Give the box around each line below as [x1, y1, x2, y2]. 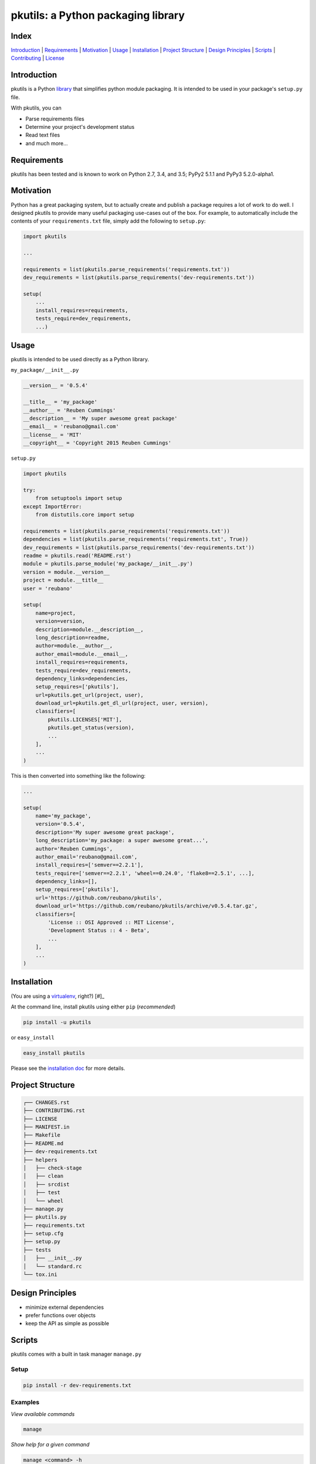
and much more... [25, 139, 68, 146]
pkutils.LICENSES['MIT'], [47, 716, 122, 723]
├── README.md [23, 1140, 64, 1147]
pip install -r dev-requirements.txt [23, 1382, 132, 1388]
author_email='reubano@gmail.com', [35, 853, 138, 860]
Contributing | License [11, 54, 64, 61]
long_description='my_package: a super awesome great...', [35, 837, 209, 844]
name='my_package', [35, 812, 92, 819]
